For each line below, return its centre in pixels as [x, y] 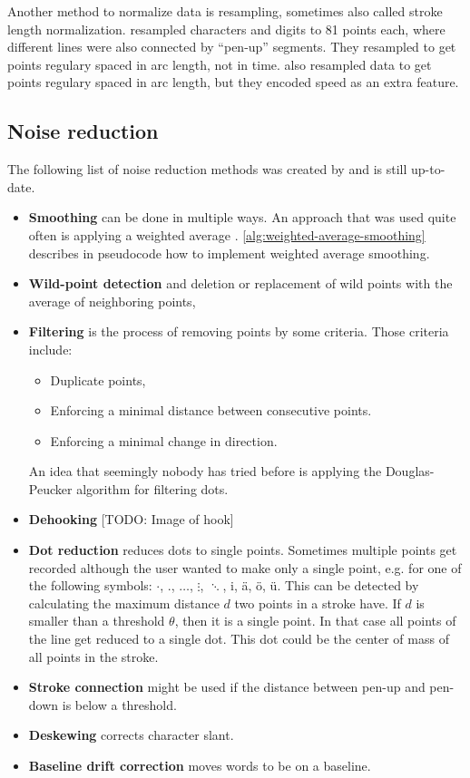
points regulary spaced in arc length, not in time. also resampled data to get [220, 64]
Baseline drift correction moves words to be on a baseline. [200, 766]
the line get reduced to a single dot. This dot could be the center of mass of [239, 639]
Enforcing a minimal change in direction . [164, 440]
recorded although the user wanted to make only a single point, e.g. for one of [245, 567]
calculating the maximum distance [124, 603]
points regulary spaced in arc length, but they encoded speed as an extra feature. [233, 82]
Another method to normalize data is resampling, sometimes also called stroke [225, 11]
